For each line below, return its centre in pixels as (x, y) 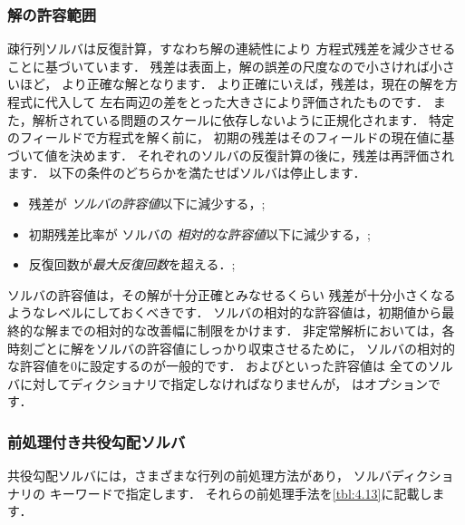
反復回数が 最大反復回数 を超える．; (132, 264)
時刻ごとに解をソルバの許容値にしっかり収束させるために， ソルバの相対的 (231, 348)
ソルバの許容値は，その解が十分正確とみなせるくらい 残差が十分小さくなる (232, 294)
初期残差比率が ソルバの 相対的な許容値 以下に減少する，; (200, 233)
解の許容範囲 (52, 14)
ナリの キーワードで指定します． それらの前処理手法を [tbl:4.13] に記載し (220, 493)
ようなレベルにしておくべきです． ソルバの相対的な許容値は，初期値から (225, 312)
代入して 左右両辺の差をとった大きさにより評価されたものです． (237, 102)
